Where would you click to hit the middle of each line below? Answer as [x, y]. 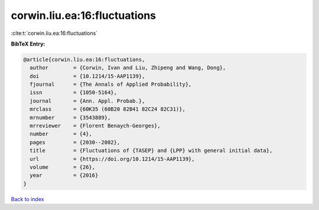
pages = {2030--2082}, [75, 142]
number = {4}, [61, 134]
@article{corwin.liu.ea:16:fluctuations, [84, 59]
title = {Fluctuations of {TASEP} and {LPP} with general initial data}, [151, 151]
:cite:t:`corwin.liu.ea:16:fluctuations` [54, 33]
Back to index [27, 199]
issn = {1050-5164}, [74, 93]
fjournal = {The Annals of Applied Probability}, [111, 85]
